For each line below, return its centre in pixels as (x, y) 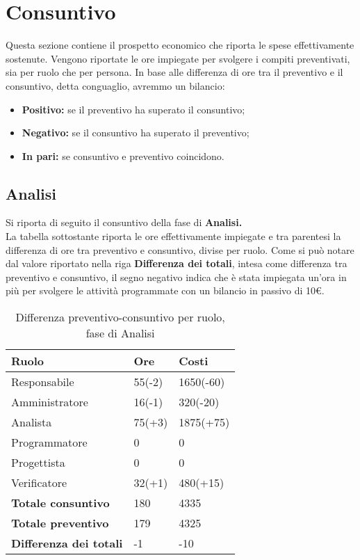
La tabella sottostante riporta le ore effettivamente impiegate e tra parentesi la (173, 236)
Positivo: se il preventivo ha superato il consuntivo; (133, 109)
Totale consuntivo (60, 503)
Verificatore (39, 483)
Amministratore (50, 402)
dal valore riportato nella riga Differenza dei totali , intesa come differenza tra (177, 263)
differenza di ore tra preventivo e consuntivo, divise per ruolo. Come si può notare (180, 249)
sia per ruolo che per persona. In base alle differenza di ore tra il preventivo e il (174, 72)
